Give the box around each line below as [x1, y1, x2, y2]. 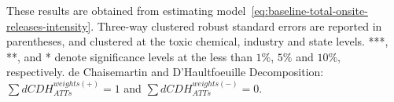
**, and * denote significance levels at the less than [6, 48, 252, 64]
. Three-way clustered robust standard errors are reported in [90, 17, 382, 34]
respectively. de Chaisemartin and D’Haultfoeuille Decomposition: [6, 64, 324, 80]
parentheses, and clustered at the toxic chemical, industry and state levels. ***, [6, 33, 388, 49]
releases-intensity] [6, 17, 91, 34]
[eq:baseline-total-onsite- [251, 2, 368, 18]
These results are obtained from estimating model [6, 2, 246, 18]
